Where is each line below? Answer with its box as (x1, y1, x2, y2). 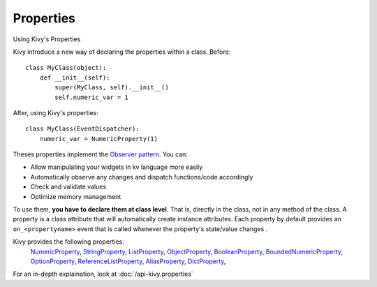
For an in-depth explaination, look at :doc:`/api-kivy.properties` (13, 270, 193, 279)
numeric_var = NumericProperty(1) (39, 135, 158, 142)
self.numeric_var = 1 (54, 93, 129, 101)
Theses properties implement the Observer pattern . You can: (13, 150, 188, 159)
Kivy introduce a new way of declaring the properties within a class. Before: (13, 47, 231, 56)
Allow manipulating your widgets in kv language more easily (30, 163, 203, 171)
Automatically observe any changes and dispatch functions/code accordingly (30, 172, 253, 181)
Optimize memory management (30, 192, 121, 200)
